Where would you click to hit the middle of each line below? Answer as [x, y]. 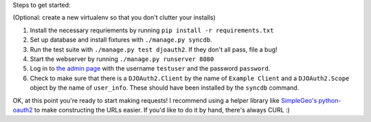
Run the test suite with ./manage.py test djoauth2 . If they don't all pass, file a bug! [154, 49]
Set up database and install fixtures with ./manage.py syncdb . [121, 40]
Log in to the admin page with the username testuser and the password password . [150, 69]
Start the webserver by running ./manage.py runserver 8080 [122, 59]
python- [330, 100]
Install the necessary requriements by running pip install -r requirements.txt [152, 30]
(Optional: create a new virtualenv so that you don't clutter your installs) [114, 18]
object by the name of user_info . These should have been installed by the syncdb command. [165, 88]
